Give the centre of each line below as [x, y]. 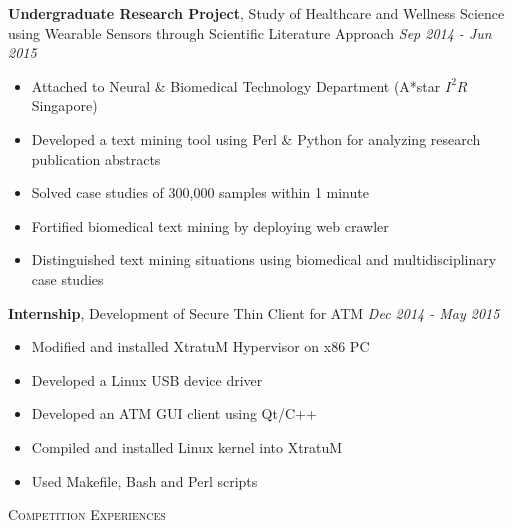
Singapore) [64, 105]
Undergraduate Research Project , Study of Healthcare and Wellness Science [256, 13]
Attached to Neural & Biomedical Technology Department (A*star [236, 85]
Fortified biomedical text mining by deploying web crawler [210, 225]
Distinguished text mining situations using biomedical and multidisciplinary [264, 259]
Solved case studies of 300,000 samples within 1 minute [200, 192]
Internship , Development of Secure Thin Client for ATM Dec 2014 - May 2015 [254, 312]
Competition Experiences [87, 514]
